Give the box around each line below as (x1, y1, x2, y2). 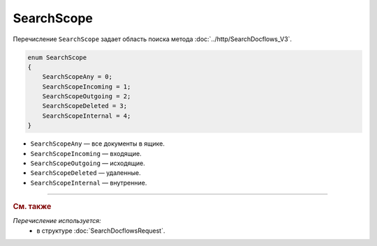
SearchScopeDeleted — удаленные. (30, 169, 141, 177)
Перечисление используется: (13, 217, 101, 225)
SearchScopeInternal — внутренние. (30, 178, 147, 187)
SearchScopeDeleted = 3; (42, 102, 128, 110)
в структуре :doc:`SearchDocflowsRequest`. (36, 226, 165, 235)
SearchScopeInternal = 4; (42, 112, 131, 120)
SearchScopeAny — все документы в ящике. (30, 139, 165, 148)
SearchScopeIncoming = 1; (42, 82, 131, 91)
